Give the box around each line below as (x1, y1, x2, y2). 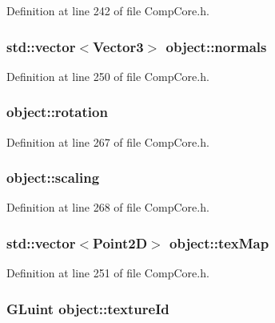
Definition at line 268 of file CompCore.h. (6, 199, 209, 216)
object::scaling (6, 168, 100, 188)
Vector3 (93, 36, 144, 56)
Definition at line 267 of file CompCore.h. (6, 133, 209, 150)
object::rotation (6, 102, 108, 122)
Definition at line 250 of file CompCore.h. (6, 67, 209, 84)
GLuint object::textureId (6, 298, 169, 318)
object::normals (165, 36, 267, 56)
